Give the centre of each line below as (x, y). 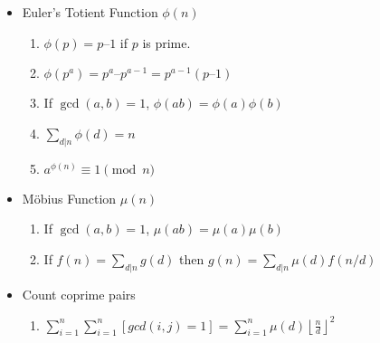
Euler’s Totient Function (90, 12)
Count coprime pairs (79, 294)
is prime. (166, 42)
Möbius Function (69, 198)
